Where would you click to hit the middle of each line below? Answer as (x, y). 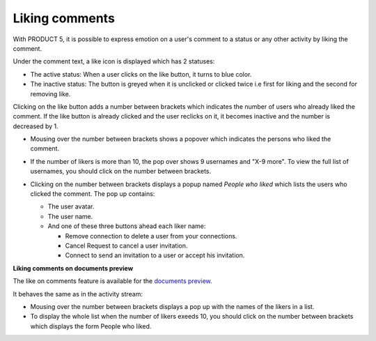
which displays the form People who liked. (91, 326)
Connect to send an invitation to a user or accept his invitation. (155, 255)
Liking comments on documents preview (73, 268)
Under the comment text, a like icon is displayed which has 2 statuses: (114, 61)
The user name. (70, 216)
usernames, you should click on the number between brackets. (121, 172)
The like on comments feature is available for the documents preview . (112, 281)
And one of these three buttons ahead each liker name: (127, 226)
